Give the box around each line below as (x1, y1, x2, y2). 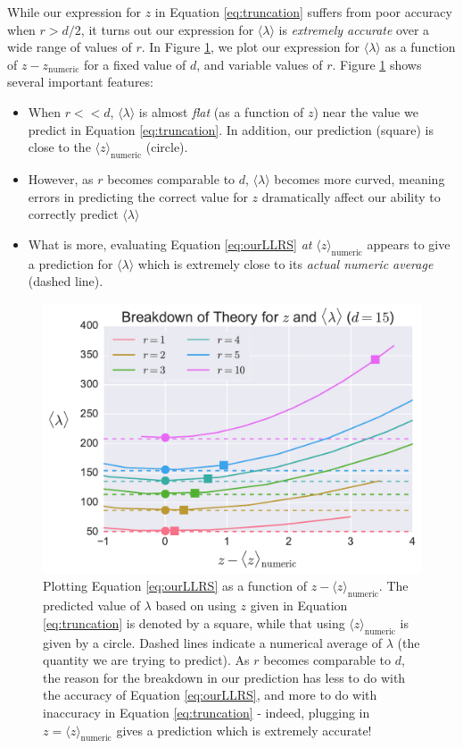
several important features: (7, 72, 153, 91)
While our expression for (7, 3, 142, 21)
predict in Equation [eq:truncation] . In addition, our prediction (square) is (28, 120, 434, 139)
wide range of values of (7, 38, 132, 56)
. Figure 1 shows (332, 55, 422, 73)
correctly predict (28, 205, 119, 223)
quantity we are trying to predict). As (43, 651, 250, 669)
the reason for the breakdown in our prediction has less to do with (43, 668, 406, 686)
